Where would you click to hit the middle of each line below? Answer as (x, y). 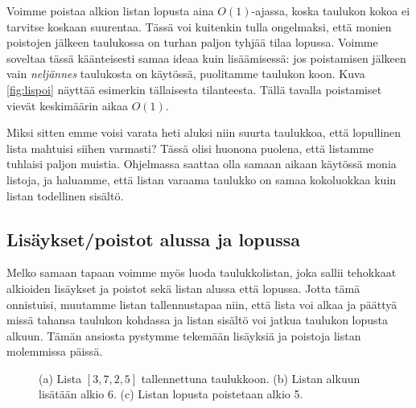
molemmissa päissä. (55, 351)
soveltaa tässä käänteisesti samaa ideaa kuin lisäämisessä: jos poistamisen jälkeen (206, 58)
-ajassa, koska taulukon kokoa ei (331, 10)
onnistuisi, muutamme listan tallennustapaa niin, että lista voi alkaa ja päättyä (202, 304)
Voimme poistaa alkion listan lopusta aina (110, 10)
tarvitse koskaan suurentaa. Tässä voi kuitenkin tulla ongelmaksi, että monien (199, 26)
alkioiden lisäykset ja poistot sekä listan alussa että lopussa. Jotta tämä (183, 288)
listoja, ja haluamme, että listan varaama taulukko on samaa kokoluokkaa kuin (202, 179)
